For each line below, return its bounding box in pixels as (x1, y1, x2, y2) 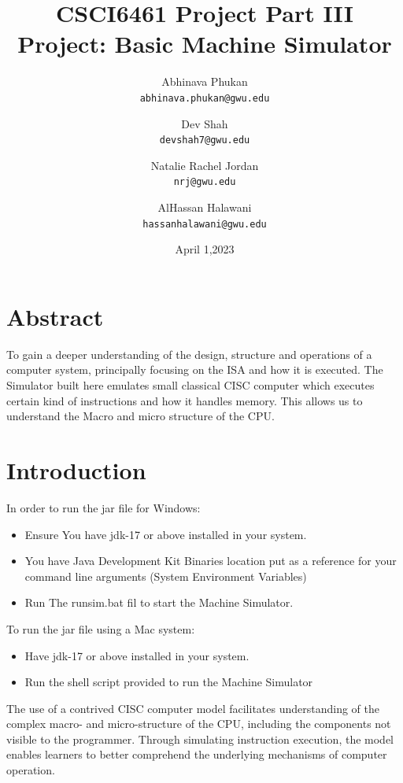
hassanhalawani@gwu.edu (142, 218, 267, 230)
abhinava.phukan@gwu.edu (139, 92, 270, 104)
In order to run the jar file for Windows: (6, 499, 201, 515)
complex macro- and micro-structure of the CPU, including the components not (6, 715, 391, 732)
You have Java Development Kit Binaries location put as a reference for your (24, 552, 397, 569)
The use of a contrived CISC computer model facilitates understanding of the (6, 700, 380, 716)
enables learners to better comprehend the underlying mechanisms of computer (6, 746, 387, 763)
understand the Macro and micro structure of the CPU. (6, 408, 275, 424)
